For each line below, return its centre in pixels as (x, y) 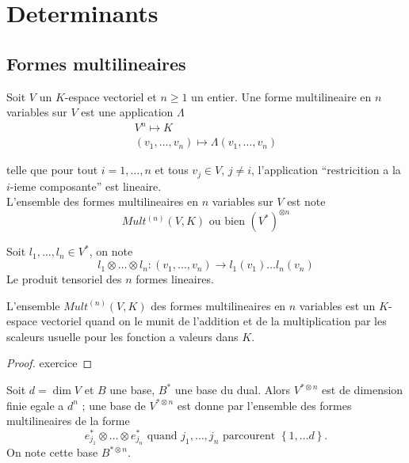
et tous (172, 170)
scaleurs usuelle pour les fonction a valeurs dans (122, 336)
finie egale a (35, 405)
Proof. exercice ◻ (50, 363)
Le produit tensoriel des (64, 279)
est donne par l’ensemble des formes (264, 405)
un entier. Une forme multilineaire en (281, 96)
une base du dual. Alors (233, 390)
